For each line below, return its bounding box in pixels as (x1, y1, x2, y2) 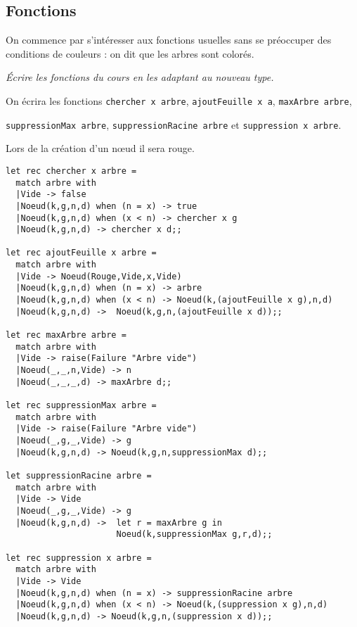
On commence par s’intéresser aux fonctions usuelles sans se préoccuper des (6, 32, 332, 47)
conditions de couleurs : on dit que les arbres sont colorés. (6, 46, 254, 61)
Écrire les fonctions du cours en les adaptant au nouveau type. (6, 70, 274, 84)
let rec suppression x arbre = (6, 552, 152, 563)
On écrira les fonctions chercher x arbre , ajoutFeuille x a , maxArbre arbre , (6, 93, 352, 108)
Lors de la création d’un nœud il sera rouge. (6, 141, 195, 156)
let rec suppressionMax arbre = (6, 400, 157, 411)
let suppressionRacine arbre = (6, 470, 152, 481)
